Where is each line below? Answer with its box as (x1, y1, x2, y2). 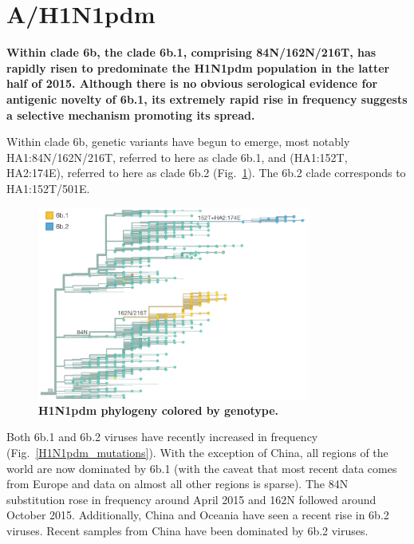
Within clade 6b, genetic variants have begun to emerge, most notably (6, 133, 350, 150)
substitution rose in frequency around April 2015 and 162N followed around (6, 491, 377, 507)
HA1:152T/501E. (6, 179, 90, 196)
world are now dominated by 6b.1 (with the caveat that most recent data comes (6, 459, 397, 476)
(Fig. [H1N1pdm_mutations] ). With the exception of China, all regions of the (6, 444, 388, 461)
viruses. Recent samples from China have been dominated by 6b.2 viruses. (6, 522, 369, 539)
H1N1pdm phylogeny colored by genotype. (38, 401, 279, 418)
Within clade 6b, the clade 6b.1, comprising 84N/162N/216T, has (6, 44, 377, 61)
